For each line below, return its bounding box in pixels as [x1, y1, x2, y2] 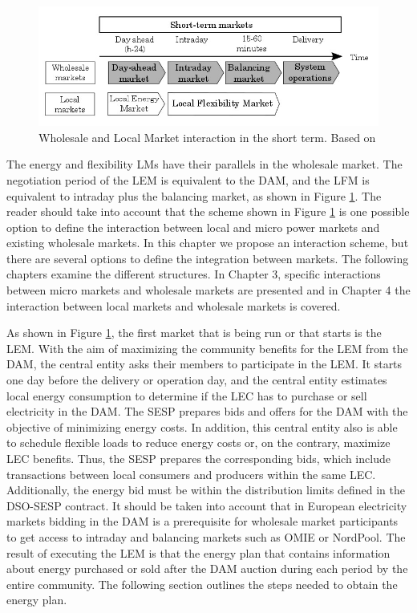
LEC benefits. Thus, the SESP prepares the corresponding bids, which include [6, 450, 391, 467]
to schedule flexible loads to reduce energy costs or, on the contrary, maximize [6, 434, 391, 451]
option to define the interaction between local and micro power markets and [6, 218, 380, 235]
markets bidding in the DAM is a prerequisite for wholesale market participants [6, 513, 399, 530]
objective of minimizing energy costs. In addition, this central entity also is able [6, 418, 398, 435]
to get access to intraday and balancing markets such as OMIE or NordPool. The [6, 528, 406, 545]
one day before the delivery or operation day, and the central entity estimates [6, 371, 387, 388]
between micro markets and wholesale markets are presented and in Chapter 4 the [6, 282, 411, 298]
